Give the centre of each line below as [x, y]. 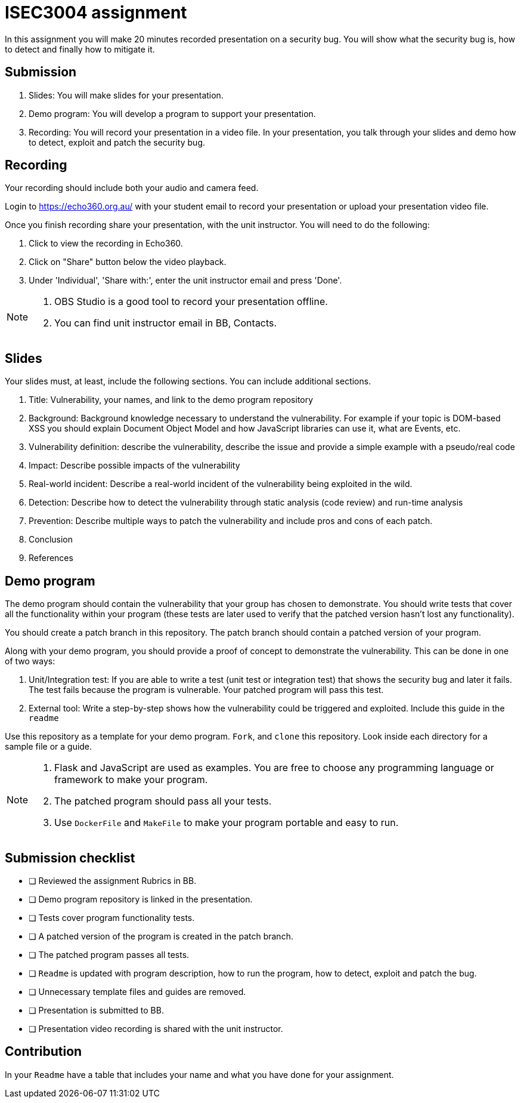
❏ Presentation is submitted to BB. [96, 1010]
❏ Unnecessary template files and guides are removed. [137, 991]
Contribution [44, 1052]
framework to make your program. [131, 780]
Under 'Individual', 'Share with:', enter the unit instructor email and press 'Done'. [185, 281]
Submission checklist [70, 858]
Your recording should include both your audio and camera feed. [132, 188]
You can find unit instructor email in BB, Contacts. [166, 323]
